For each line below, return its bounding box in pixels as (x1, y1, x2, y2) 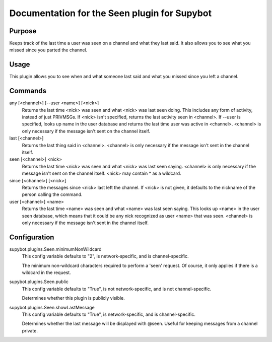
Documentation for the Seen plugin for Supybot (9, 8, 212, 19)
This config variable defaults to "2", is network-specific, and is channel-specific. (22, 253, 189, 259)
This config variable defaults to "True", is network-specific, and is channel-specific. (22, 311, 196, 317)
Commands (9, 87, 47, 95)
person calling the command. (22, 191, 83, 197)
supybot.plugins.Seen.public (9, 279, 69, 285)
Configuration (9, 233, 54, 241)
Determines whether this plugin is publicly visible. (22, 295, 125, 301)
